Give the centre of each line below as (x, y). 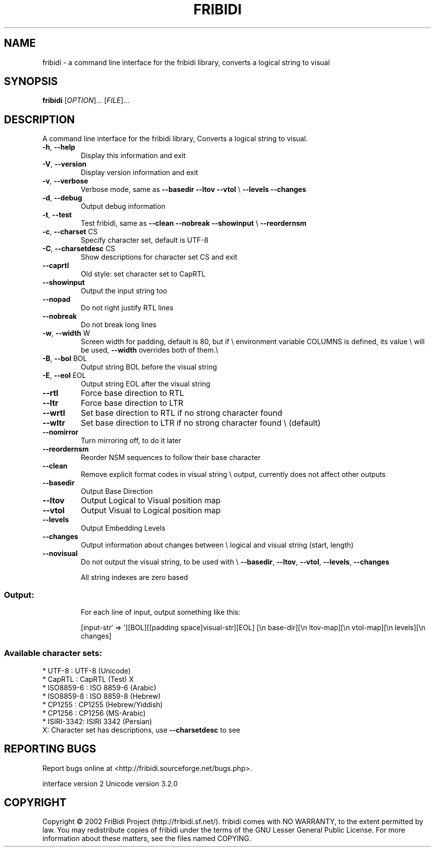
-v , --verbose (65, 181)
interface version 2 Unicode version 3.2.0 (110, 783)
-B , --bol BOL (65, 359)
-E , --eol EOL (64, 376)
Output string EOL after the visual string (145, 384)
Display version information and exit (139, 173)
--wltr (54, 423)
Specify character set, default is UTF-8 (145, 240)
